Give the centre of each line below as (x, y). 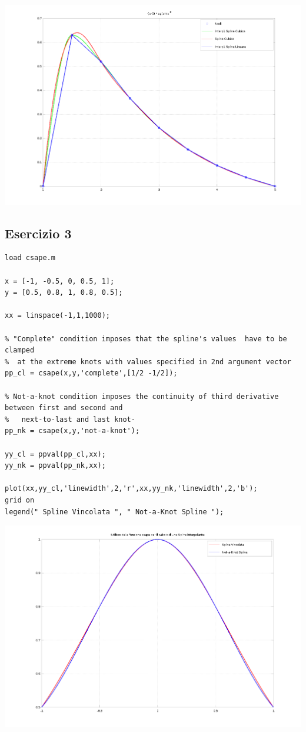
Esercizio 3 (38, 233)
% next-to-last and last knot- (70, 419)
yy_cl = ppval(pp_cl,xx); (55, 454)
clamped (20, 350)
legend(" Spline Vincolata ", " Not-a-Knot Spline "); (114, 512)
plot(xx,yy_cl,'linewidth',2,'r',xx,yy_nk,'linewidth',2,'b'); (131, 489)
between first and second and (64, 408)
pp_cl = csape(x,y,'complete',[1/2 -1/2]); (91, 373)
